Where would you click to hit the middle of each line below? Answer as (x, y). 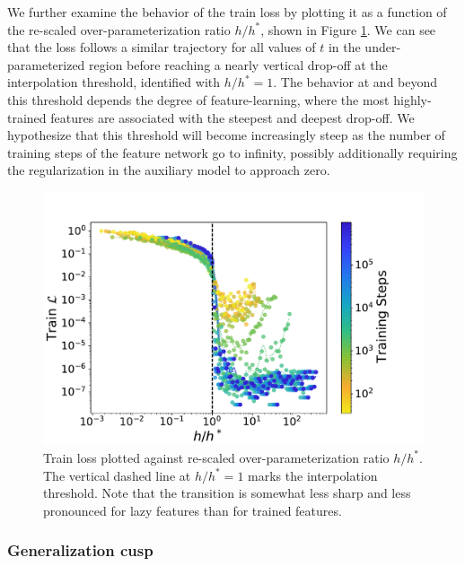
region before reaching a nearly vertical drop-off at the (238, 64)
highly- (412, 99)
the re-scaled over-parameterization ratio (119, 29)
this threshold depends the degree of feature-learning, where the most (198, 99)
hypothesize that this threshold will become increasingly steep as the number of (226, 135)
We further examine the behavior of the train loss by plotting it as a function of (227, 12)
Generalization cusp (80, 550)
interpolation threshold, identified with (114, 82)
